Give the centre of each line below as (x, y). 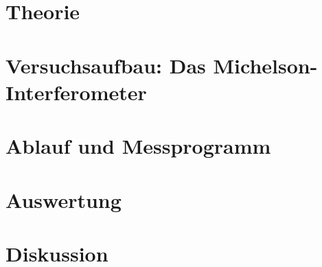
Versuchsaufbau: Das (106, 65)
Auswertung (64, 199)
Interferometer (76, 92)
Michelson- (265, 65)
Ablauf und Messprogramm (138, 146)
